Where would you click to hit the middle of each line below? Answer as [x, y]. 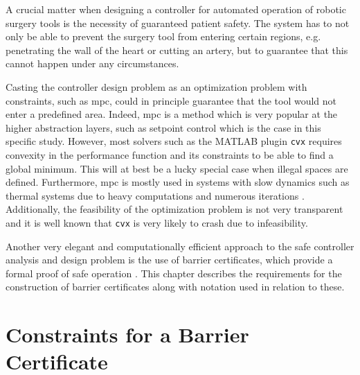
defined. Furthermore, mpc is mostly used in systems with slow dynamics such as [178, 182]
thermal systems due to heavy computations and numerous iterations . [155, 195]
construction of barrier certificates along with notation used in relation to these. [175, 287]
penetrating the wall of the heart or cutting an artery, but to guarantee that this [177, 50]
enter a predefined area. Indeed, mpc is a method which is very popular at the [172, 114]
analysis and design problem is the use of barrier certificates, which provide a [169, 260]
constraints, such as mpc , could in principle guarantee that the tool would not [171, 100]
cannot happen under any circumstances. [92, 63]
